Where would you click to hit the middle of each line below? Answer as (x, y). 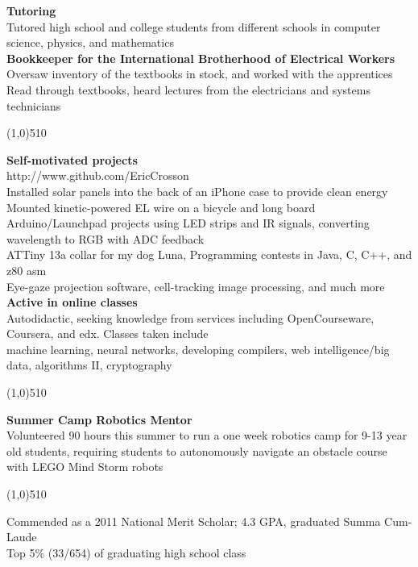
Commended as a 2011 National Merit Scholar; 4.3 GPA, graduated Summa (194, 521)
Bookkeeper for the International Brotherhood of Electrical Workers (201, 58)
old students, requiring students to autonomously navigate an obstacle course (197, 450)
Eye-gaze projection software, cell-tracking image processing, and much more (196, 286)
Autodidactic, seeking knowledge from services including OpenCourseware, (190, 317)
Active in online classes (72, 302)
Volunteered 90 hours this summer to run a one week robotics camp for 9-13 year (207, 435)
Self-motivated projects (72, 159)
